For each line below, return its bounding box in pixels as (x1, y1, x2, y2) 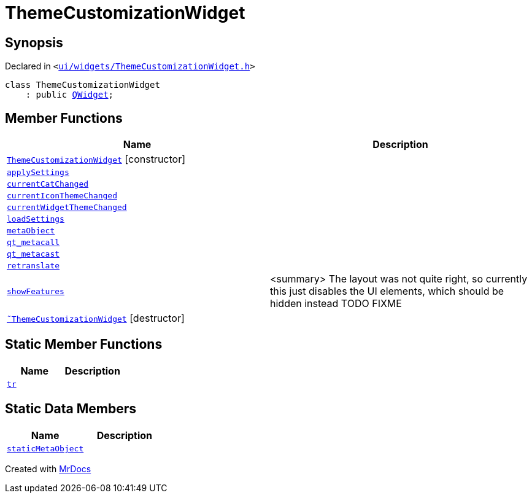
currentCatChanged (7, 179, 89, 189)
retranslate (7, 261, 60, 271)
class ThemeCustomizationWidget (5, 80, 160, 90)
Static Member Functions (5, 337, 163, 352)
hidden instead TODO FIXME (270, 297, 402, 310)
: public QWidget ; (25, 90, 114, 100)
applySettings (7, 168, 69, 177)
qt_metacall (7, 238, 60, 247)
